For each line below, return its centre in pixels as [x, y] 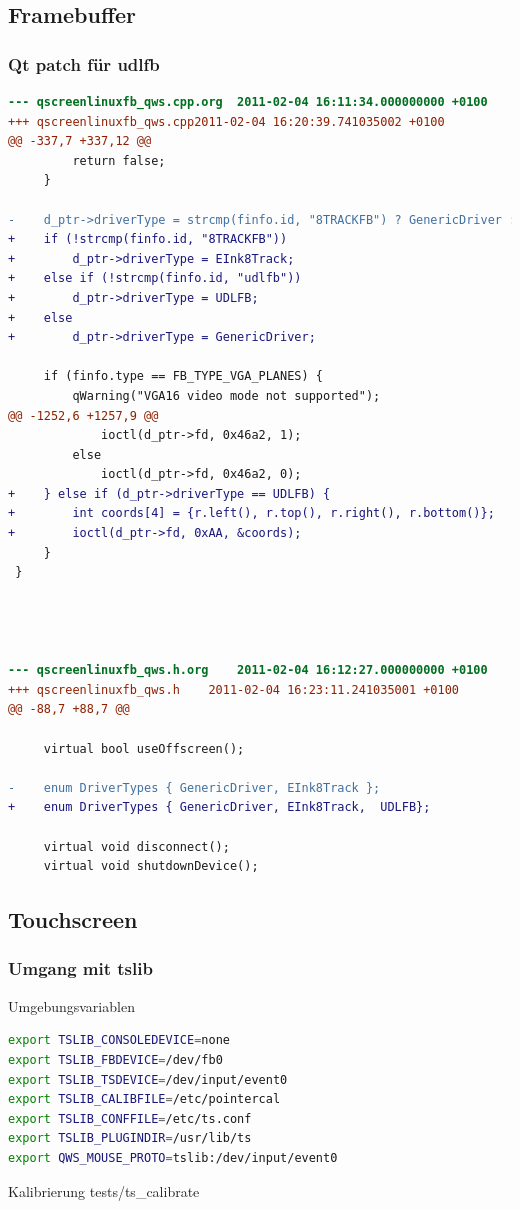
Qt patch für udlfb [84, 63]
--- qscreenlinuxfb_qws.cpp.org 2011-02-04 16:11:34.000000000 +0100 [248, 102]
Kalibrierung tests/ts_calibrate [104, 1190]
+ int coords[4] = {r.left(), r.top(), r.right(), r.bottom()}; [251, 513]
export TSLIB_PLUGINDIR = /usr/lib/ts [130, 1138]
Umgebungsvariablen [71, 1005]
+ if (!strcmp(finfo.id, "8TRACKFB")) [148, 239]
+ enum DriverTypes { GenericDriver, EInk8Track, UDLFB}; [219, 807]
